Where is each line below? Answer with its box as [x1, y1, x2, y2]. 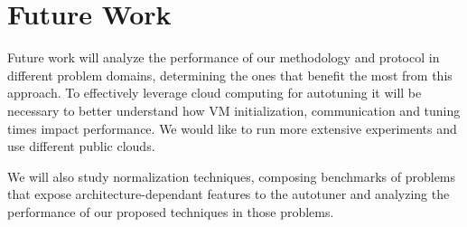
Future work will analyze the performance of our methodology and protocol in [7, 48, 440, 67]
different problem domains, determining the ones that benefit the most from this [7, 65, 453, 84]
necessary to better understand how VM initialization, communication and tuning [7, 100, 461, 119]
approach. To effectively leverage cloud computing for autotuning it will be [7, 83, 422, 102]
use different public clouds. [7, 137, 155, 156]
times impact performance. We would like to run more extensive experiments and [7, 118, 457, 137]
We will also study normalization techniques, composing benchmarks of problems [7, 166, 456, 185]
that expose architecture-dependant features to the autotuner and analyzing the [7, 184, 450, 203]
